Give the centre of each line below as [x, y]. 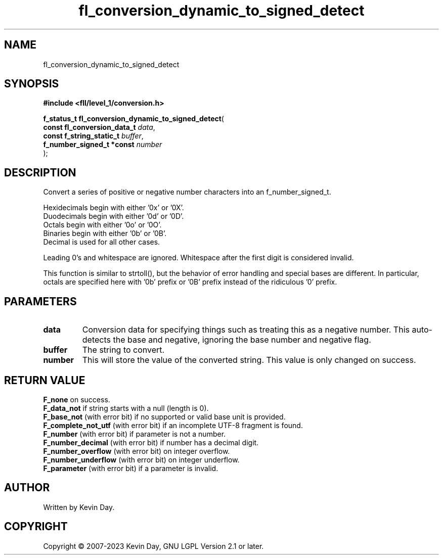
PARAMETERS [40, 301]
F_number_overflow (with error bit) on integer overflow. [137, 451]
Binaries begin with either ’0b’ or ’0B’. [105, 234]
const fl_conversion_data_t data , [99, 127]
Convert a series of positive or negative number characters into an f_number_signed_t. [187, 192]
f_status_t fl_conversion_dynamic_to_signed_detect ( [134, 119]
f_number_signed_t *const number [103, 145]
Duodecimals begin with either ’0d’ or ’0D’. [114, 216]
